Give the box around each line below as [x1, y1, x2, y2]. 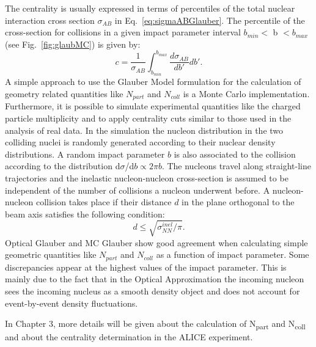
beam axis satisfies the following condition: [5, 207, 165, 220]
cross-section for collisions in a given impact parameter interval [5, 26, 241, 38]
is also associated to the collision [174, 147, 296, 160]
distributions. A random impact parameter [5, 147, 165, 160]
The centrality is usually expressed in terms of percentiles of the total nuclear [5, 2, 295, 14]
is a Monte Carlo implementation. [183, 87, 310, 100]
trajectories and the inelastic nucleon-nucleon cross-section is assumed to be [5, 171, 288, 184]
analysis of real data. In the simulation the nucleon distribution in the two [5, 123, 284, 136]
